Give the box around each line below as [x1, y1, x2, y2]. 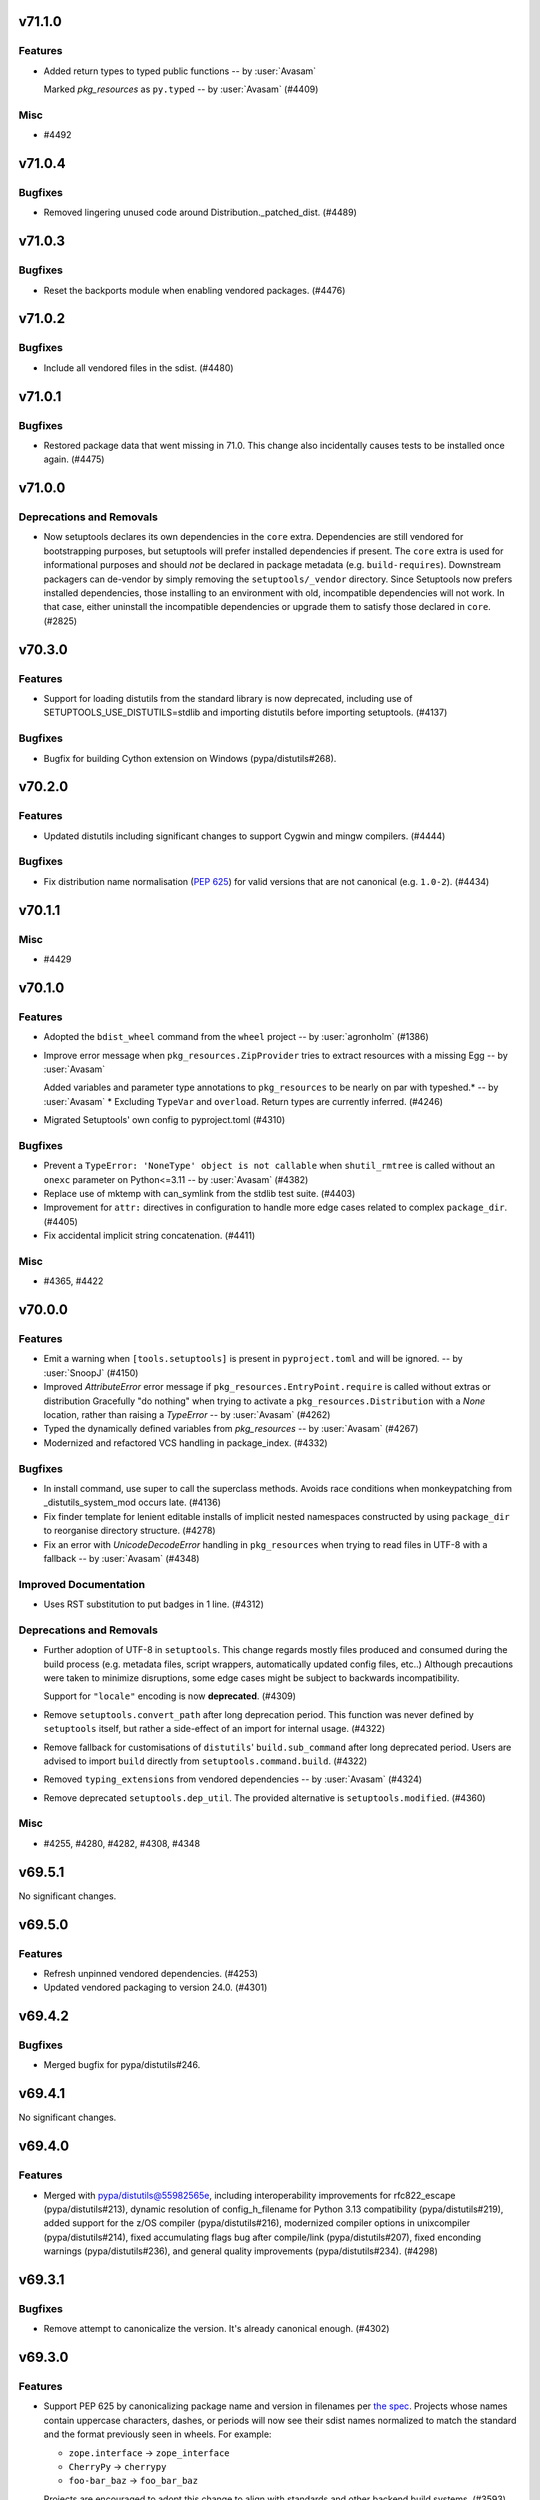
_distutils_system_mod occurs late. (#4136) [43, 1496, 222, 1509]
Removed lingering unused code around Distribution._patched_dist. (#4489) [43, 206, 357, 219]
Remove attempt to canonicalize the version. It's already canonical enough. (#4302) [43, 2323, 390, 2335]
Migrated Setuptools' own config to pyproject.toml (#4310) [43, 1114, 285, 1126]
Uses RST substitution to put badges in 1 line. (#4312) [43, 1598, 265, 1610]
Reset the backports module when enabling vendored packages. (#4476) [43, 284, 346, 296]
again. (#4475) [43, 453, 105, 465]
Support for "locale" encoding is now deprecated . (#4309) [43, 1690, 297, 1702]
